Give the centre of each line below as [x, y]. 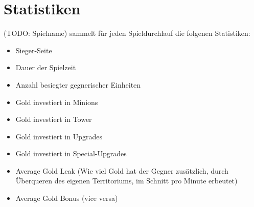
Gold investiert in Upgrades [59, 136]
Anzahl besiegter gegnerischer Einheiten [78, 84]
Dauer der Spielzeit [46, 67]
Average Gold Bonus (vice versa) [67, 198]
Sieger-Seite [34, 50]
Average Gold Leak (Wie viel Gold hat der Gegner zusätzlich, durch [122, 170]
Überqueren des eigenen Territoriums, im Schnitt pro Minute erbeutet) [126, 181]
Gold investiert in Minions [57, 102]
